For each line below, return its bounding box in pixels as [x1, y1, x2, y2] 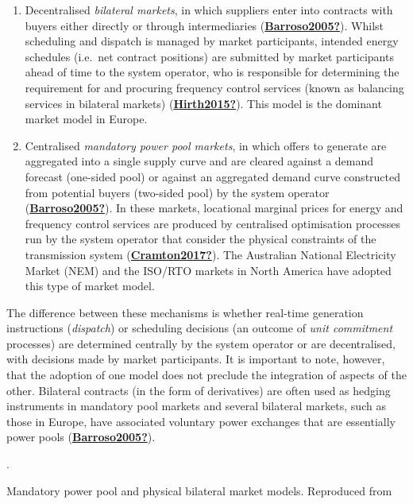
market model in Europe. [25, 110, 148, 127]
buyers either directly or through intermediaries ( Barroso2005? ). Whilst [25, 17, 384, 33]
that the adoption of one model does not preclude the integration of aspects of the [6, 366, 407, 383]
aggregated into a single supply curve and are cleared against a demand [25, 153, 374, 169]
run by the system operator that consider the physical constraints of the [25, 231, 376, 247]
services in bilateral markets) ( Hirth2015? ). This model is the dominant [25, 95, 382, 111]
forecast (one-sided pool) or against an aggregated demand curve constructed [25, 168, 401, 184]
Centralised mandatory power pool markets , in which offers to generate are [25, 137, 387, 153]
